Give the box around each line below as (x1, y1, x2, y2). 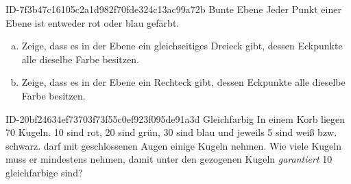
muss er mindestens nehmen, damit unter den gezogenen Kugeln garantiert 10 (5, 152, 332, 166)
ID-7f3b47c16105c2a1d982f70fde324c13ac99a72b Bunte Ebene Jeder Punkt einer (5, 2, 341, 16)
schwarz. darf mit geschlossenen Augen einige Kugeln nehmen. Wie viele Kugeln (5, 138, 341, 152)
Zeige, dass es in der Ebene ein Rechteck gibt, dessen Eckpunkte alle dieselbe (21, 75, 346, 89)
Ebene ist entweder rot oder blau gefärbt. (5, 15, 180, 30)
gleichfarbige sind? (5, 165, 83, 179)
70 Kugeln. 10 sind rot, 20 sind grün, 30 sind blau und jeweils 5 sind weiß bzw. (5, 125, 337, 139)
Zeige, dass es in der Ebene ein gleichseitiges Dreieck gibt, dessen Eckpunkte (21, 38, 343, 53)
